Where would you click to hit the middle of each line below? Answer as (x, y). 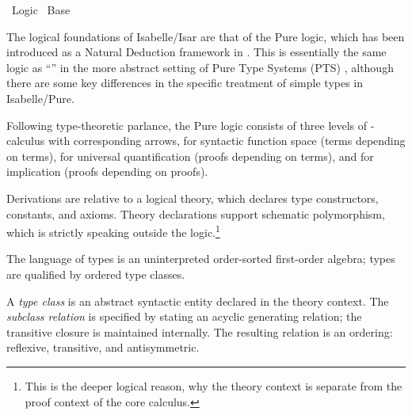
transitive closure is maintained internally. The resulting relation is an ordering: (200, 331)
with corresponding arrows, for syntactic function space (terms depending (227, 141)
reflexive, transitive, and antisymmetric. (103, 347)
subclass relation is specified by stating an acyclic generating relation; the (184, 316)
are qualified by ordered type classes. (96, 274)
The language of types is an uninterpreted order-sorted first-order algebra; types (201, 259)
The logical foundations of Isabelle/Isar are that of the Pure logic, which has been (206, 36)
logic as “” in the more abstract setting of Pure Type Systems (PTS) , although (200, 67)
